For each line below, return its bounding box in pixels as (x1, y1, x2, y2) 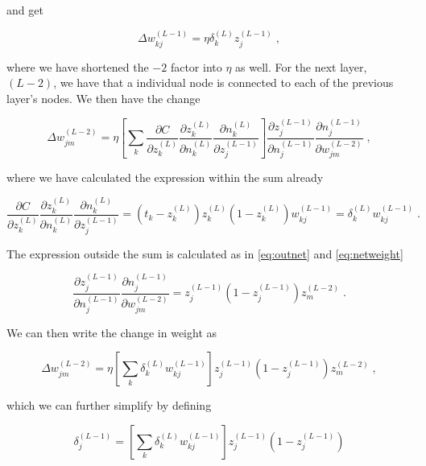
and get (6, 2, 43, 18)
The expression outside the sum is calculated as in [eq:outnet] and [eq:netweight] (6, 245, 403, 262)
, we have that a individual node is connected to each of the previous (53, 74, 394, 91)
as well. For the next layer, (235, 58, 367, 75)
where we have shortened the (6, 58, 149, 75)
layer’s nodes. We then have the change (6, 90, 201, 107)
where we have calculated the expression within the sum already (6, 168, 324, 185)
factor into (170, 58, 222, 75)
